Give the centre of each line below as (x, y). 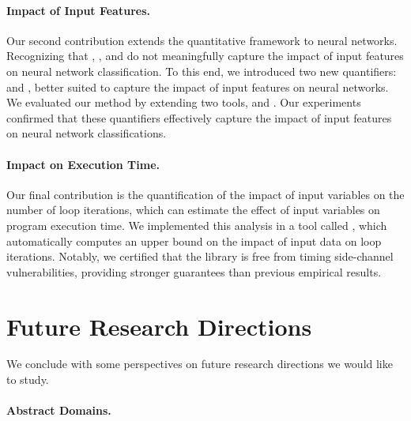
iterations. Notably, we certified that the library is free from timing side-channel (200, 256)
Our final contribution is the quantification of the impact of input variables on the (205, 194)
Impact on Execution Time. (83, 164)
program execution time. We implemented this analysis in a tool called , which (197, 225)
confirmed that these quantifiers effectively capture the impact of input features (199, 117)
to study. (28, 380)
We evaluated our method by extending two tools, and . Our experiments (184, 102)
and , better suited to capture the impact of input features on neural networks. (198, 86)
